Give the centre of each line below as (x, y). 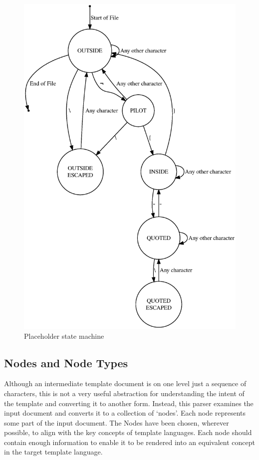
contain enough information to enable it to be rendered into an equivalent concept (129, 442)
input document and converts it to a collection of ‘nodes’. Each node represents (125, 413)
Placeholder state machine (64, 336)
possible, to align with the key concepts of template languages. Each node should (128, 432)
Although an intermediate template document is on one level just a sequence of (125, 383)
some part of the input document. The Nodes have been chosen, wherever (117, 422)
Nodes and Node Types (66, 362)
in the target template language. (53, 452)
